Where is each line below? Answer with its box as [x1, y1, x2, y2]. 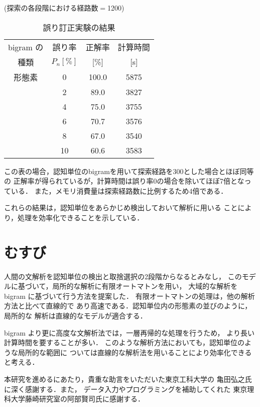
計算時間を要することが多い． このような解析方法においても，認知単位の [4, 337, 244, 348]
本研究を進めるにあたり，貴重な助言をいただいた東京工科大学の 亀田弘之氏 [4, 374, 252, 384]
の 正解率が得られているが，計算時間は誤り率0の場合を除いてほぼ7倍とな [4, 176, 244, 186]
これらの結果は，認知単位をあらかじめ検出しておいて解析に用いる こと [4, 202, 238, 213]
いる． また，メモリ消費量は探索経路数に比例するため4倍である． [11, 185, 228, 196]
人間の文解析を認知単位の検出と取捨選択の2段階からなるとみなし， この [4, 271, 242, 281]
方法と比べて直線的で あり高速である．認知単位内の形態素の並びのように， [4, 300, 252, 311]
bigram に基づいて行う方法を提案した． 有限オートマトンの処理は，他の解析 [4, 290, 255, 301]
